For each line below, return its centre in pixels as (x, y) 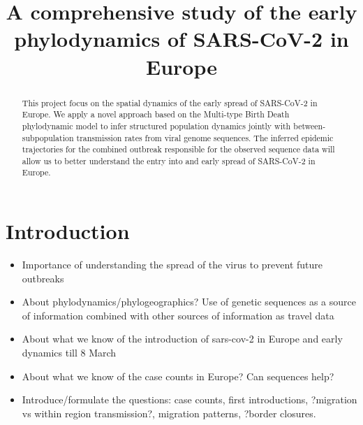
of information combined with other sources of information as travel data (178, 315)
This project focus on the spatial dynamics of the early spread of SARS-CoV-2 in (170, 102)
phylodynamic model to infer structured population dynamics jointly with (156, 125)
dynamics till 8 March (69, 353)
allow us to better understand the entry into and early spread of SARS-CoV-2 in (169, 160)
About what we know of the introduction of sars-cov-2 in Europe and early (182, 339)
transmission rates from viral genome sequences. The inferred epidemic (205, 137)
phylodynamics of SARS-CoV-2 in (181, 39)
